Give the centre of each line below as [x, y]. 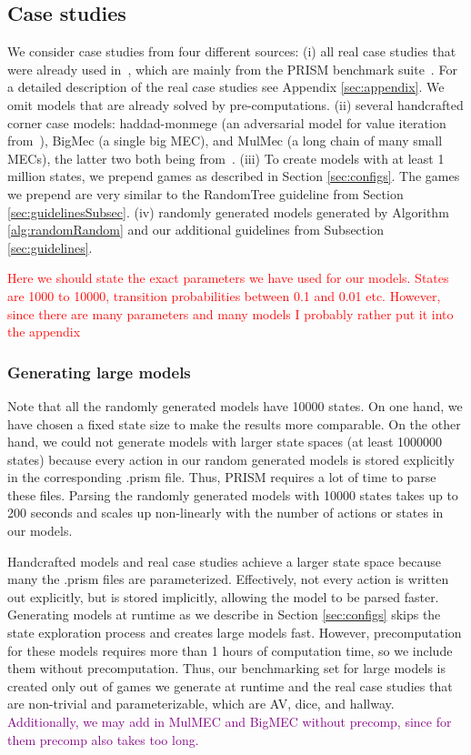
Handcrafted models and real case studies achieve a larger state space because [225, 561]
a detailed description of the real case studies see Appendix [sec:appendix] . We [226, 87]
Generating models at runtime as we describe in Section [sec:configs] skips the [224, 614]
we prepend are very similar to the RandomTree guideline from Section [205, 193]
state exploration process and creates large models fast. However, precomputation [235, 633]
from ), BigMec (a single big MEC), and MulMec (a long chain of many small [225, 141]
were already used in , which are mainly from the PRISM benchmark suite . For [232, 69]
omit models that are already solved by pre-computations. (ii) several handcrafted [235, 104]
